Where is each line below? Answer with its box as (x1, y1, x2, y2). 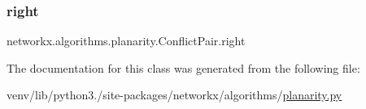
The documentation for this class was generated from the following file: (7, 59, 360, 76)
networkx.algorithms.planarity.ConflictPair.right (7, 32, 246, 49)
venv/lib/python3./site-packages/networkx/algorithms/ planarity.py (7, 86, 342, 103)
